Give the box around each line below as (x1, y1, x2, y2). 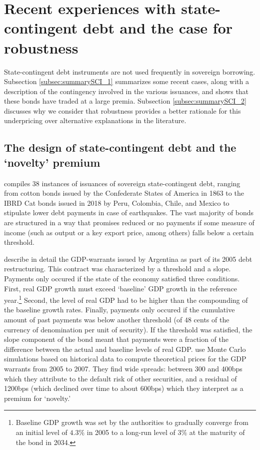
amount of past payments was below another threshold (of (4, 314, 182, 325)
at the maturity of (189, 426, 245, 437)
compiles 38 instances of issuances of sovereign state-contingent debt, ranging (4, 178, 240, 188)
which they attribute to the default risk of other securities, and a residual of (4, 373, 237, 383)
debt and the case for (82, 18, 233, 38)
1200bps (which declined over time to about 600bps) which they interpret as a (4, 383, 243, 393)
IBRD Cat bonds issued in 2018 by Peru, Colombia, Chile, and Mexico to (4, 197, 229, 208)
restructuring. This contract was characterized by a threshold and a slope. (4, 263, 231, 274)
